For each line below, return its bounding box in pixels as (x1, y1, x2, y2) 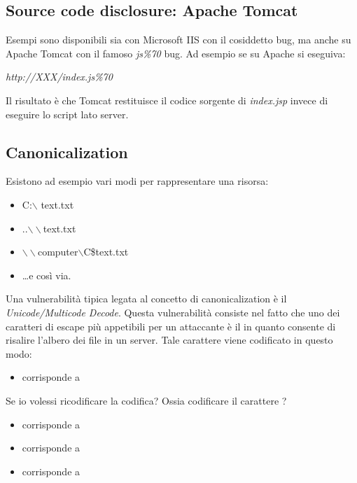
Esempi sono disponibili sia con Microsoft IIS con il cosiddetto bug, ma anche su (6, 32, 351, 47)
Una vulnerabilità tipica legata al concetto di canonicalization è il (6, 291, 287, 306)
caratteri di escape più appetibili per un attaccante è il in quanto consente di (6, 318, 336, 333)
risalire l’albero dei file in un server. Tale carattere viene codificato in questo (6, 332, 333, 347)
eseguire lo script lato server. (6, 106, 129, 121)
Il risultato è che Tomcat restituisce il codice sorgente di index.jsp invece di (6, 92, 328, 107)
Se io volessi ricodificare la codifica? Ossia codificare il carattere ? (6, 393, 287, 407)
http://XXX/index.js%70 (6, 69, 113, 84)
